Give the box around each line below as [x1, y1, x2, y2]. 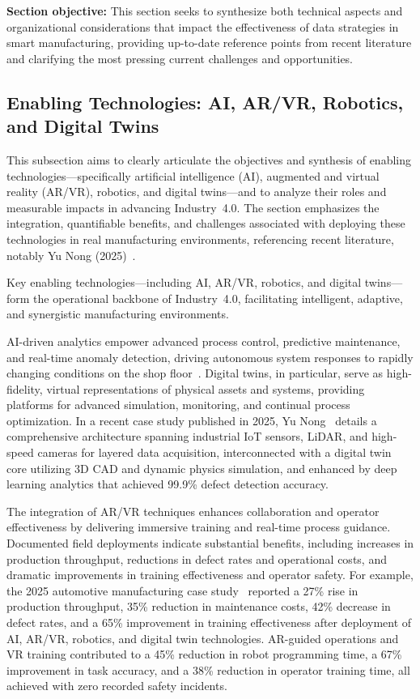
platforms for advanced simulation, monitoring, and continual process [6, 396, 350, 413]
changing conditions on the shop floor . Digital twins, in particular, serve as [6, 364, 384, 381]
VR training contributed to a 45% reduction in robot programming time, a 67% [6, 646, 402, 663]
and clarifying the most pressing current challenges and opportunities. [6, 49, 354, 66]
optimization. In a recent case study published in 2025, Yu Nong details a [6, 411, 377, 428]
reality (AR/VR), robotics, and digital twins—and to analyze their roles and [6, 183, 387, 200]
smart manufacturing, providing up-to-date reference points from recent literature [6, 34, 412, 51]
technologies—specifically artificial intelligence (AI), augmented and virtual [6, 167, 380, 184]
